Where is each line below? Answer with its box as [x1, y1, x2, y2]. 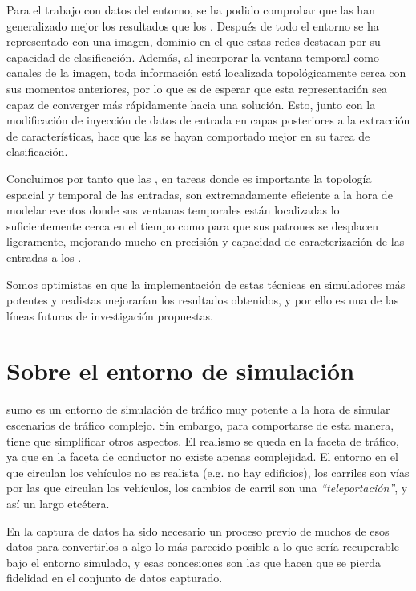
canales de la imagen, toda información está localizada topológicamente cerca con [6, 64, 406, 81]
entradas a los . [6, 248, 82, 265]
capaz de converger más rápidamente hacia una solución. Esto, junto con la [6, 96, 376, 112]
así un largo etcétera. [6, 495, 110, 512]
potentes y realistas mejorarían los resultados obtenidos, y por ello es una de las [6, 291, 399, 308]
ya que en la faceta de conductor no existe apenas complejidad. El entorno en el [6, 448, 398, 465]
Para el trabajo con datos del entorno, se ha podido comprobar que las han [6, 2, 375, 18]
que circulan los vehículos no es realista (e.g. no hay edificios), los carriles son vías [6, 463, 410, 480]
